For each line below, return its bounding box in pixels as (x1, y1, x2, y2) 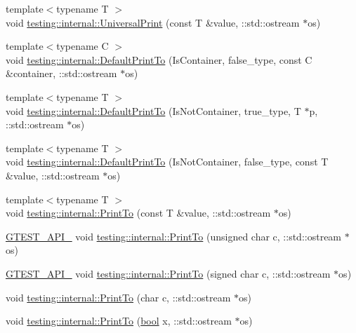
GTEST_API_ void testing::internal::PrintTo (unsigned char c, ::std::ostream (6, 229, 342, 243)
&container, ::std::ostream (6, 66, 117, 81)
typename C (56, 39, 109, 53)
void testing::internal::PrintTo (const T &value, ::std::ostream (6, 205, 271, 220)
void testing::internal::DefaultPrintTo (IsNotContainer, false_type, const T (6, 154, 329, 169)
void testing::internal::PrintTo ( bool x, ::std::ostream (6, 313, 232, 328)
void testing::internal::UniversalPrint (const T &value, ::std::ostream (6, 15, 300, 29)
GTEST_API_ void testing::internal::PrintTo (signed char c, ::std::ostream (6, 266, 331, 280)
